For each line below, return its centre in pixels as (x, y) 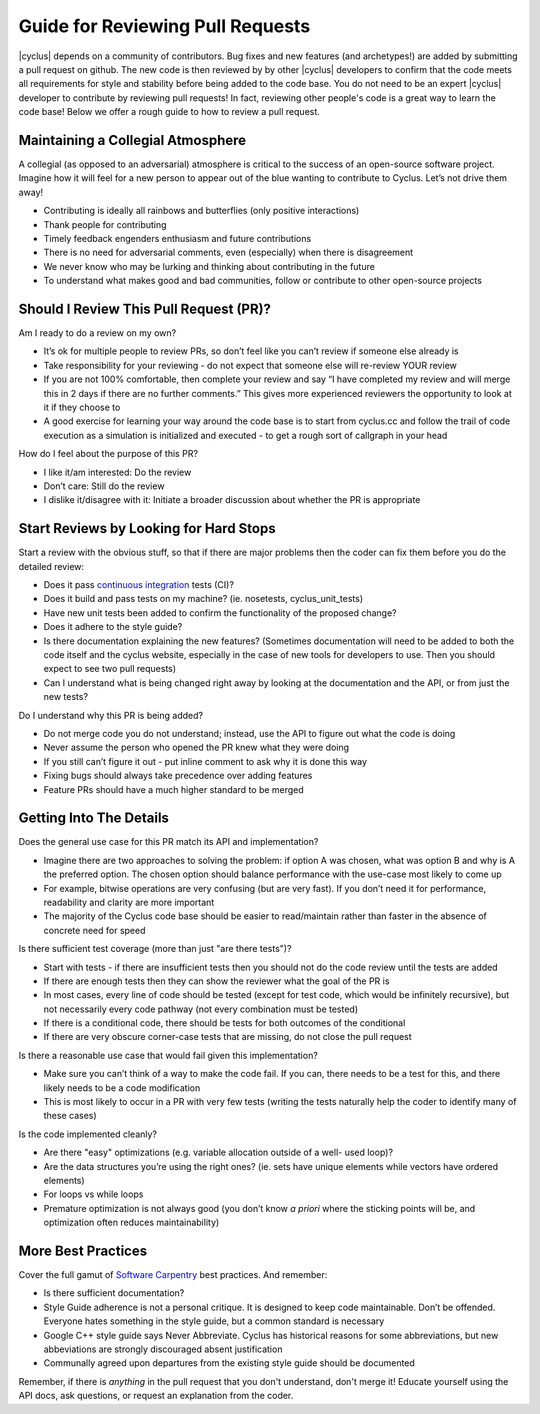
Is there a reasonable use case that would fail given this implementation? (168, 1055)
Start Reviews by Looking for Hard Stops (147, 528)
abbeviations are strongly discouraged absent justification (163, 1349)
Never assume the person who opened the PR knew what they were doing (196, 747)
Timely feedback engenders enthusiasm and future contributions (177, 238)
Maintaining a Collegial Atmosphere (132, 140)
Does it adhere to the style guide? (113, 627)
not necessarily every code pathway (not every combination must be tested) (201, 1009)
